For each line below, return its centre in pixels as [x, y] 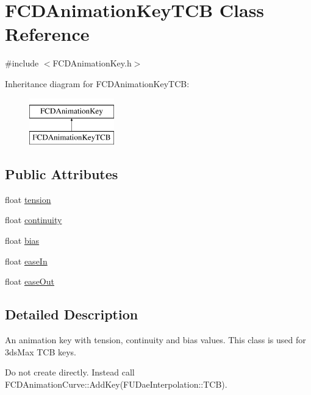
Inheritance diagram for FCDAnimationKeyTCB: [97, 83]
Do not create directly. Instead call [70, 372]
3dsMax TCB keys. [41, 351]
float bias [22, 240]
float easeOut [30, 281]
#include [22, 63]
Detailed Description [72, 314]
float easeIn [26, 261]
